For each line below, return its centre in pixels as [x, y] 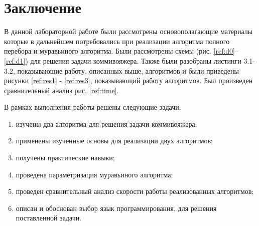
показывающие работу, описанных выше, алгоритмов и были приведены [128, 70]
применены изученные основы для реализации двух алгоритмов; [114, 141]
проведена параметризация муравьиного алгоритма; [94, 174]
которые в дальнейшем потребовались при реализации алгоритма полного [117, 41]
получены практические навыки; [65, 158]
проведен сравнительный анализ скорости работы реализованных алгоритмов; [135, 191]
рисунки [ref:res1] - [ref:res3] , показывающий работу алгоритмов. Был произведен [128, 80]
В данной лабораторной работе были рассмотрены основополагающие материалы [128, 31]
